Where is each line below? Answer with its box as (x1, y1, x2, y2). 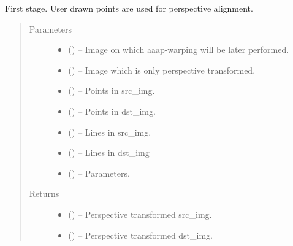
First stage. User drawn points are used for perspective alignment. (5, 2, 253, 14)
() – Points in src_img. (68, 84, 155, 97)
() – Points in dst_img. (68, 104, 156, 117)
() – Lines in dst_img (68, 146, 150, 159)
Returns (29, 187, 59, 200)
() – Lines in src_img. (68, 125, 151, 138)
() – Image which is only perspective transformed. (68, 63, 256, 76)
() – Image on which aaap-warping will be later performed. (68, 43, 289, 56)
